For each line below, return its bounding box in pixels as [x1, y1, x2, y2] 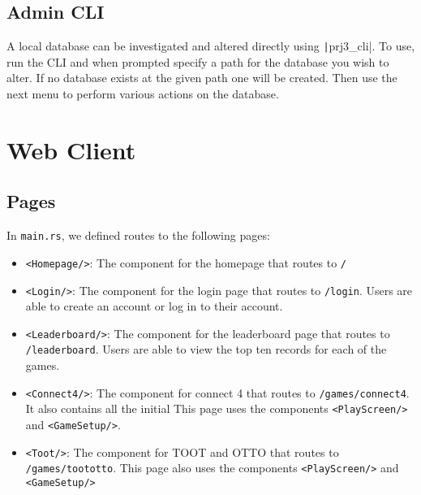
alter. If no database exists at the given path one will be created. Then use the [6, 69, 397, 86]
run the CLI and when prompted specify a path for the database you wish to [6, 53, 389, 70]
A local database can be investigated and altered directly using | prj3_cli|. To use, [6, 37, 415, 54]
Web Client [6, 132, 136, 166]
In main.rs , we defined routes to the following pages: [6, 227, 270, 244]
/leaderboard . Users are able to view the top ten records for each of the [25, 341, 387, 358]
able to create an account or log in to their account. [25, 297, 283, 315]
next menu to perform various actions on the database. [6, 85, 279, 102]
